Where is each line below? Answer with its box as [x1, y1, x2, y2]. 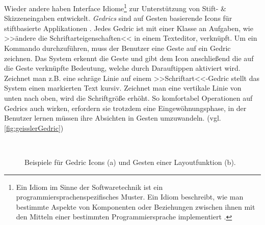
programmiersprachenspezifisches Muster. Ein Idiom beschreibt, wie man [16, 191, 244, 202]
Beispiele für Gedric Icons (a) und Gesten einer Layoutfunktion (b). [24, 156, 236, 167]
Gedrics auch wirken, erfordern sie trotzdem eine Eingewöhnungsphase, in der [4, 102, 247, 113]
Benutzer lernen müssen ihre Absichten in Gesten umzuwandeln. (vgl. [4, 112, 221, 123]
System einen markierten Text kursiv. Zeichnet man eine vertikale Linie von [4, 82, 242, 93]
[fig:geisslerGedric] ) [4, 122, 64, 133]
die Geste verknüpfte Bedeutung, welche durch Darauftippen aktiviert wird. [4, 63, 241, 73]
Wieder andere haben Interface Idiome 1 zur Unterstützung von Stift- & [4, 2, 226, 13]
